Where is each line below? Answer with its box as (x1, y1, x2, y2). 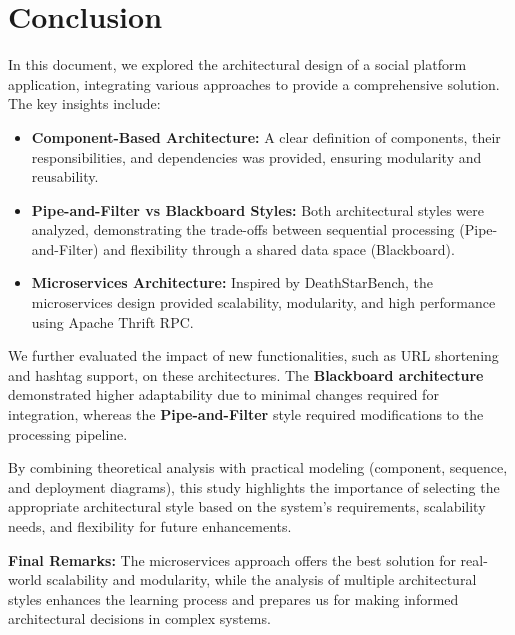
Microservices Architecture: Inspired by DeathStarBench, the (31, 272, 434, 293)
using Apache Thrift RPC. (31, 311, 194, 332)
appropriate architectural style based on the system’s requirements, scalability (8, 496, 486, 517)
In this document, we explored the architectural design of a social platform (8, 54, 467, 75)
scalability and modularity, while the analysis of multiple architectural (46, 569, 477, 590)
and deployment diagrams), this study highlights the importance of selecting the (8, 476, 500, 497)
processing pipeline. (8, 423, 128, 444)
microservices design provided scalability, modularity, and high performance (31, 292, 496, 313)
